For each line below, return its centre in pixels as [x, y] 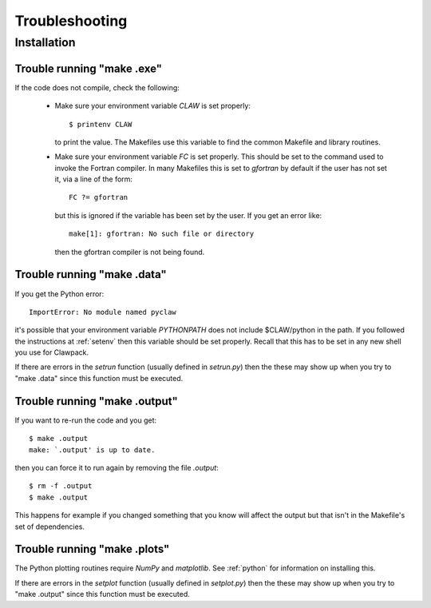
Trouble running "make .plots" [92, 549]
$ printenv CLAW [101, 124]
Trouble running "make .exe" [89, 68]
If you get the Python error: [59, 294]
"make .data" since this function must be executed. [99, 378]
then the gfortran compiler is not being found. [130, 252]
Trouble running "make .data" [91, 274]
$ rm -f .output [61, 486]
